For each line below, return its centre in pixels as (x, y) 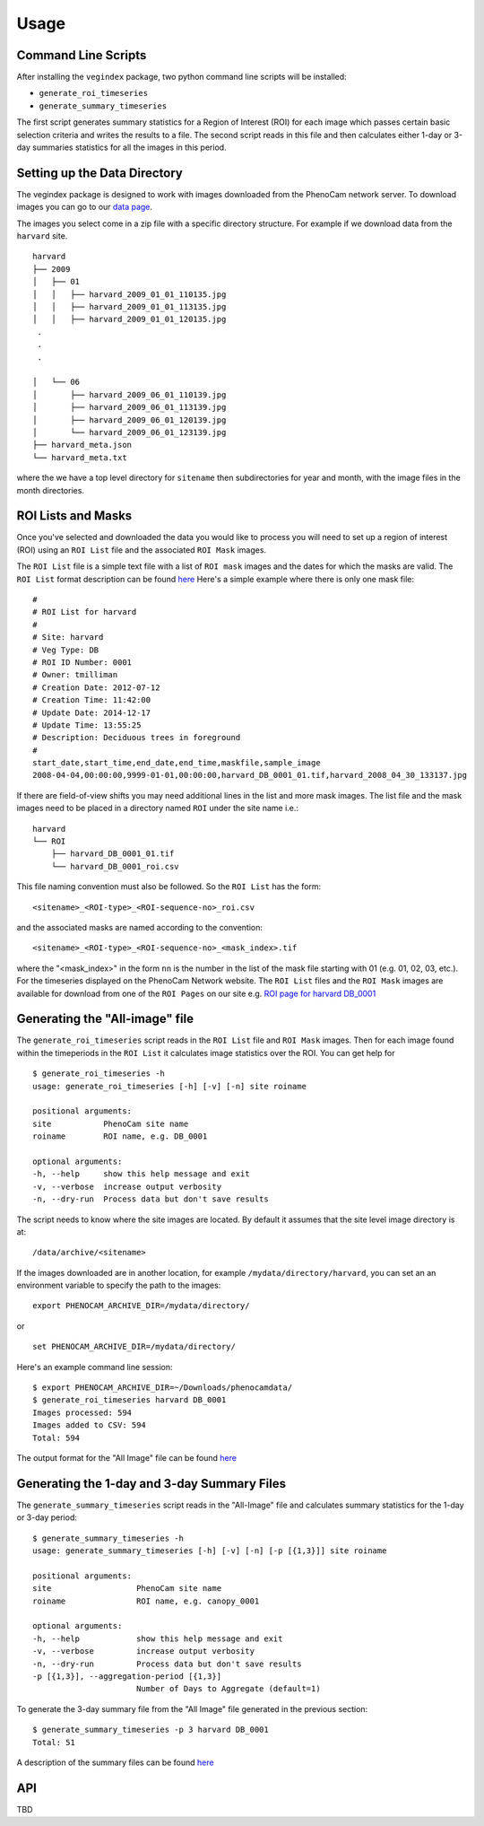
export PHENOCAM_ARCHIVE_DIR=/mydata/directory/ (141, 1306)
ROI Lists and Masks (74, 516)
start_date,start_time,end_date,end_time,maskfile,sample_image (177, 763)
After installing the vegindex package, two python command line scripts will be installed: (181, 77)
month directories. (51, 490)
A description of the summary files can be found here (115, 1762)
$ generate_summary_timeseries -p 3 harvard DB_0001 (151, 1730)
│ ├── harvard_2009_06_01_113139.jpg (130, 407)
